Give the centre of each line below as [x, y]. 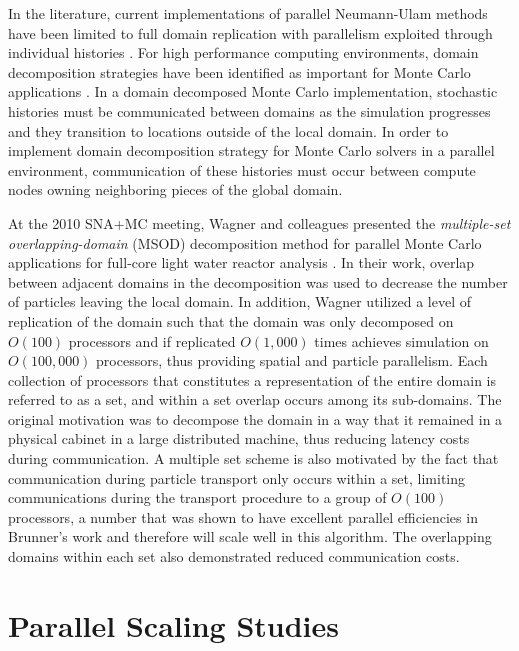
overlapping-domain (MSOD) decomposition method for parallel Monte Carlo [245, 242]
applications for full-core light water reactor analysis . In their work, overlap [241, 262]
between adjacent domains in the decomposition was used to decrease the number [258, 281]
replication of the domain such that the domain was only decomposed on [231, 320]
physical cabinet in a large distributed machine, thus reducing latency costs [239, 438]
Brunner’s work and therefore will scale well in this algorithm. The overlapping [250, 536]
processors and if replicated [152, 340]
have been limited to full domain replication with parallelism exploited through [250, 32]
